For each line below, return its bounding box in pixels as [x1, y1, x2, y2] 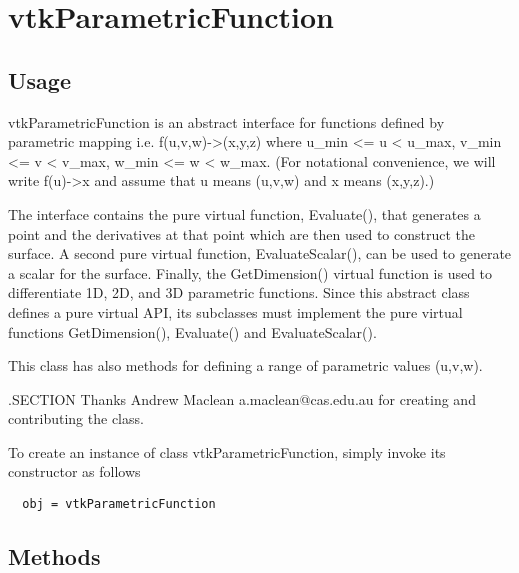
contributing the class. [8, 408, 144, 429]
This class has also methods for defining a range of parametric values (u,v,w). [8, 355, 483, 376]
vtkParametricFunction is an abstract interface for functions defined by [8, 111, 445, 132]
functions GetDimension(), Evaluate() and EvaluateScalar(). [8, 321, 377, 342]
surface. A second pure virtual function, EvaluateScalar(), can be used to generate [8, 243, 512, 264]
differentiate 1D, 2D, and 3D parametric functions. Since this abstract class [8, 282, 470, 303]
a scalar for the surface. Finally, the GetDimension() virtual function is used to [8, 262, 493, 283]
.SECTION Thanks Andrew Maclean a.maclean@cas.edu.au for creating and [8, 388, 476, 409]
